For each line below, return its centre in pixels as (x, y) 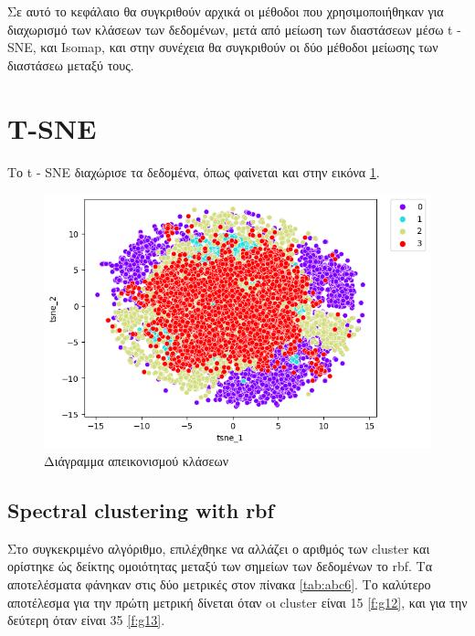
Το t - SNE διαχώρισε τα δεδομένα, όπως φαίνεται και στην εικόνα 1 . (194, 171)
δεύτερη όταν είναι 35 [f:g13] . (86, 620)
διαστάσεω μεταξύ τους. (71, 64)
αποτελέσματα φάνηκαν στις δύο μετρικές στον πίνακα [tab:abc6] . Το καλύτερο (219, 584)
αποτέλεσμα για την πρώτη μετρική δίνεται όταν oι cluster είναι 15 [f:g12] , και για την (237, 602)
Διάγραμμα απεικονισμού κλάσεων (136, 461)
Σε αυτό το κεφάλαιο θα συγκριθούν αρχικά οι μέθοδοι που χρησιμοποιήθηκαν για (226, 11)
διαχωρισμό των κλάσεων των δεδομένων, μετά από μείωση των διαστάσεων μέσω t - (234, 29)
